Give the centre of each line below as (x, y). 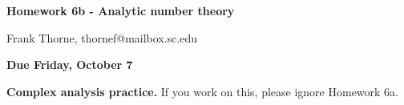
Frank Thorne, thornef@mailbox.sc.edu (102, 37)
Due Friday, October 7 (70, 65)
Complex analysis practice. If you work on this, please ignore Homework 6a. (202, 91)
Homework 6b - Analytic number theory (121, 10)
